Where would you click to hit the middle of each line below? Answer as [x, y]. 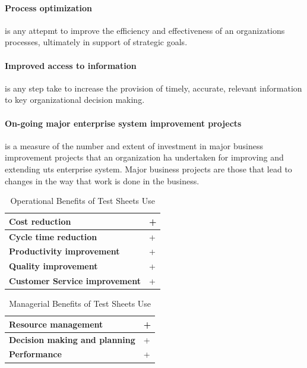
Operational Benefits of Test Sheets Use [83, 201]
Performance [35, 354]
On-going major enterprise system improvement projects [123, 123]
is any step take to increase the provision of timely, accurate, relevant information [153, 88]
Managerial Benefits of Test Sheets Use [80, 303]
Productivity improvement [64, 251]
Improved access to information [71, 65]
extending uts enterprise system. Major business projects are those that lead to [148, 169]
